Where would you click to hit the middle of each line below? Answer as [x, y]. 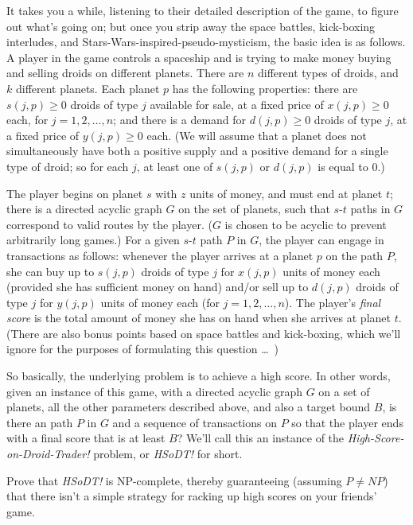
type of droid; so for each [68, 166]
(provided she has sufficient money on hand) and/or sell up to [158, 287]
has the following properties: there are [265, 88]
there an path [40, 422]
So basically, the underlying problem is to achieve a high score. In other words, [199, 376]
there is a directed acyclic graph [84, 209]
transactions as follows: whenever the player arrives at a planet [160, 255]
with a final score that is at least [86, 438]
